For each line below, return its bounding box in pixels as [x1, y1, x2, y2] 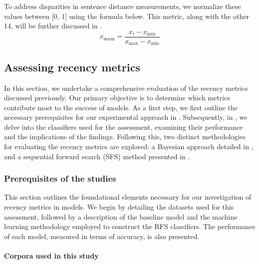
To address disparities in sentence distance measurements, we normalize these [4, 1, 241, 11]
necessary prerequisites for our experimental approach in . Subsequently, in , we [4, 112, 248, 122]
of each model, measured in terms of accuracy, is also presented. [4, 231, 200, 241]
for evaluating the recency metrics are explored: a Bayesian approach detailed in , [4, 141, 254, 152]
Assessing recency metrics [4, 59, 140, 74]
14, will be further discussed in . [4, 20, 102, 31]
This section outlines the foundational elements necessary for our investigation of [4, 192, 252, 202]
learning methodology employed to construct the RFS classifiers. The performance [4, 221, 256, 232]
